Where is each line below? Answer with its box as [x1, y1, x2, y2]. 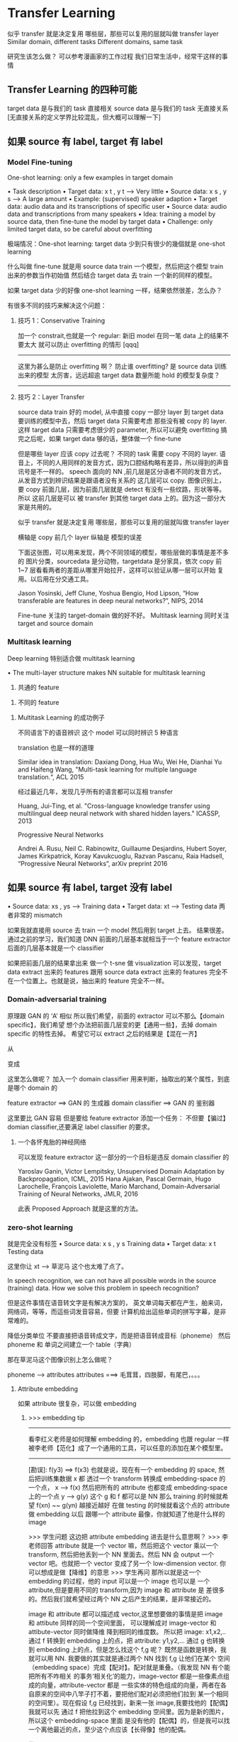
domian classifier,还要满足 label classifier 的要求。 [7, 1122, 154, 1131]
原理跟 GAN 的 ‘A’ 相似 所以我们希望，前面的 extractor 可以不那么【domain [7, 1011, 225, 1020]
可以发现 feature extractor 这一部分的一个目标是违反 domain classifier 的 [17, 1152, 229, 1161]
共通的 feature [17, 683, 59, 691]
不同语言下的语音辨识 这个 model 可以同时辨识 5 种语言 [17, 728, 179, 737]
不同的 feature [17, 698, 59, 706]
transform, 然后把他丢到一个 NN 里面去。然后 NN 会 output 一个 [28, 1550, 215, 1559]
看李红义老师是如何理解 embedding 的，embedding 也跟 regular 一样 [28, 1435, 229, 1444]
